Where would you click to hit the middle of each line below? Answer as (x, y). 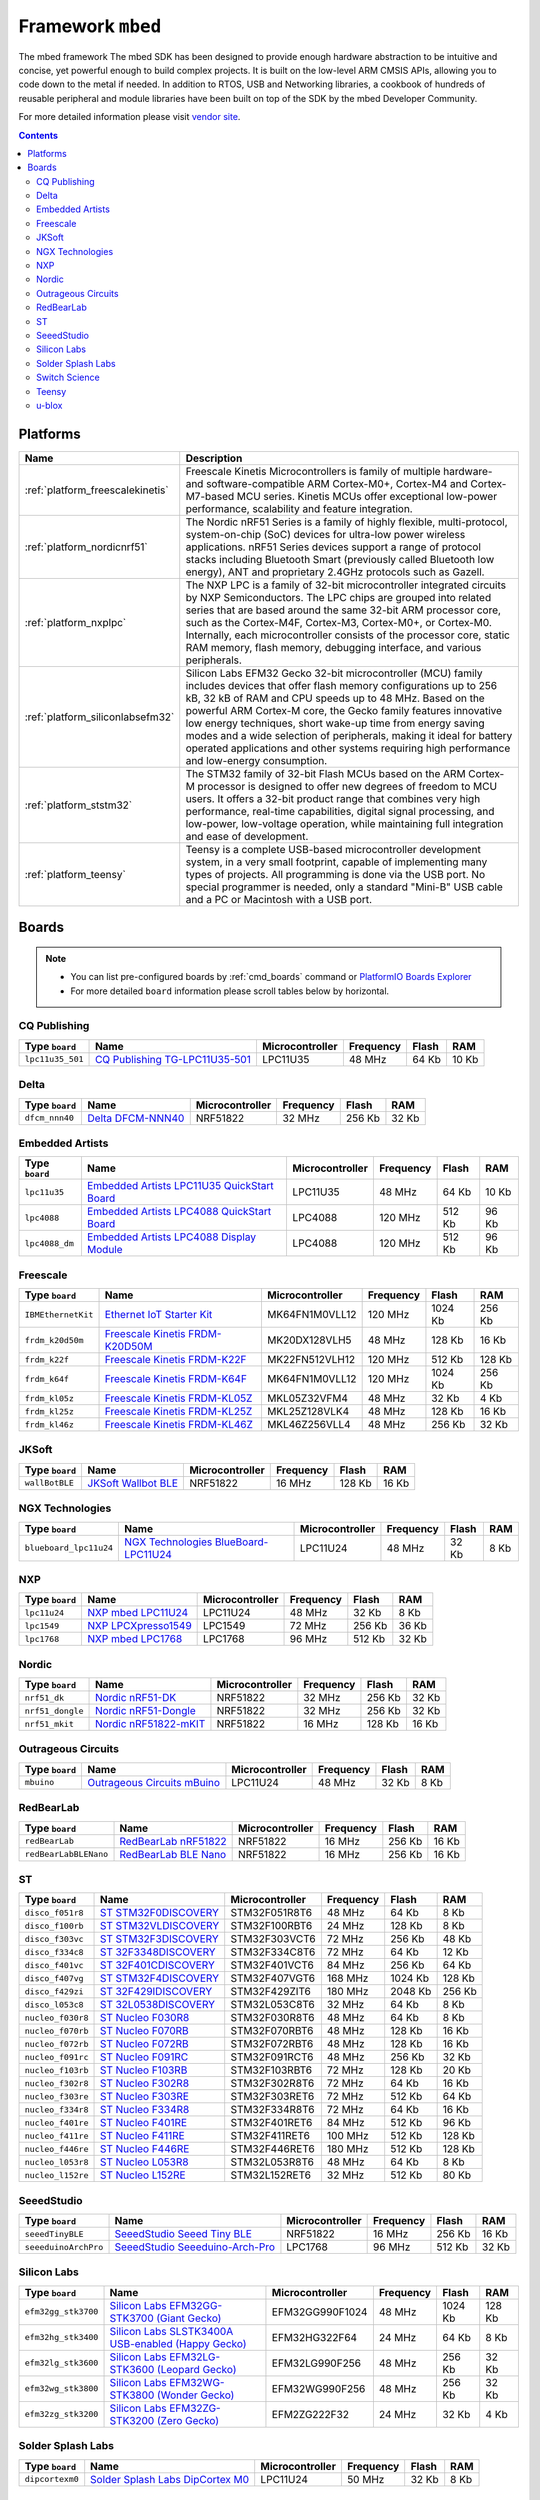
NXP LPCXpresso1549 (139, 1626)
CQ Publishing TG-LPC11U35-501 (173, 1059)
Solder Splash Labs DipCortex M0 (170, 2479)
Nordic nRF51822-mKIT (150, 1724)
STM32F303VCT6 (273, 1939)
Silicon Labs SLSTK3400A (171, 2331)
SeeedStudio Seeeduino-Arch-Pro (194, 2247)
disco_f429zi (54, 1991)
